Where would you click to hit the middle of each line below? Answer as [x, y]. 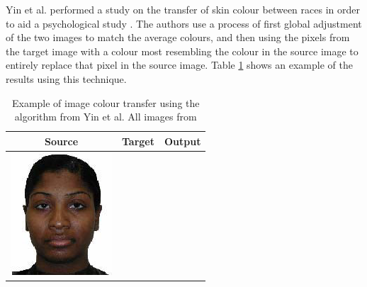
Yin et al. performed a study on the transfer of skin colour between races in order [183, 9]
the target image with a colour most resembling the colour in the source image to [182, 51]
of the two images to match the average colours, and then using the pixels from [178, 37]
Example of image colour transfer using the [106, 102]
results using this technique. [66, 78]
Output [183, 141]
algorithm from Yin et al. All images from [106, 117]
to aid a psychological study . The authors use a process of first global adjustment [184, 23]
